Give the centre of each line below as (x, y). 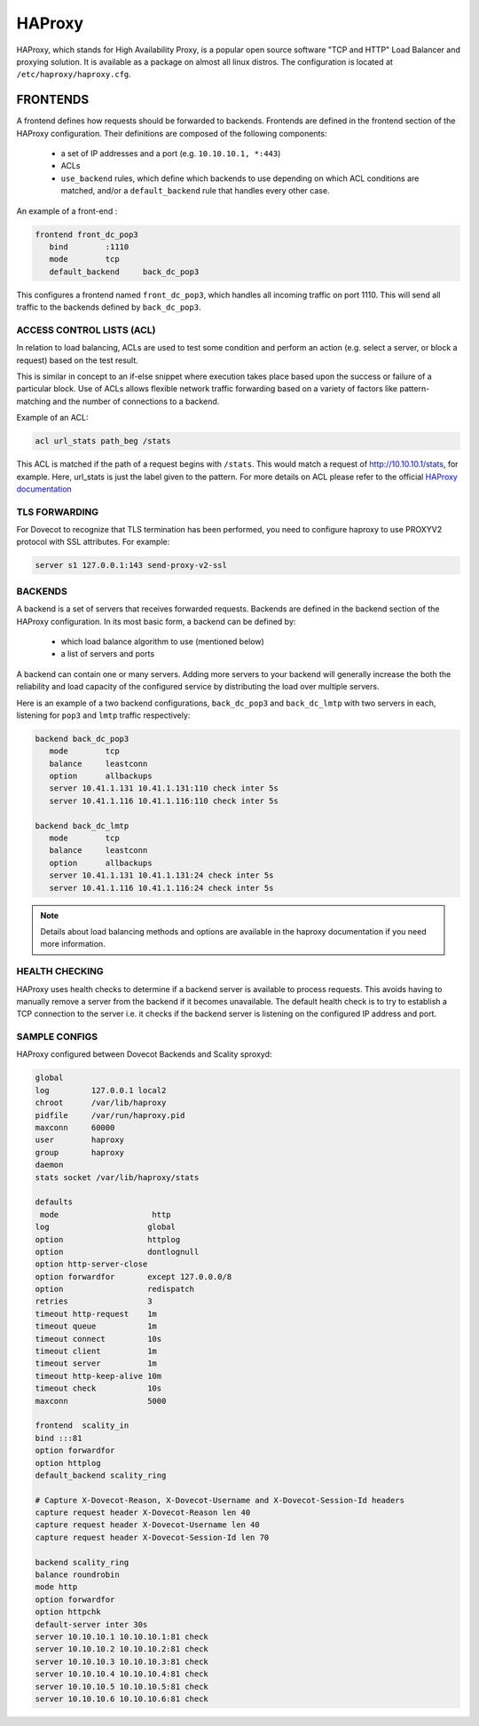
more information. (73, 944)
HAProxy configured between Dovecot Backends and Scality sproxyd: (144, 1054)
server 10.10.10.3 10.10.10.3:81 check (122, 1661)
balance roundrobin (77, 1575)
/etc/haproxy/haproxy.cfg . (74, 75)
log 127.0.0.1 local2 (101, 1090)
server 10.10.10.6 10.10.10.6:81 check (122, 1698)
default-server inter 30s (91, 1624)
